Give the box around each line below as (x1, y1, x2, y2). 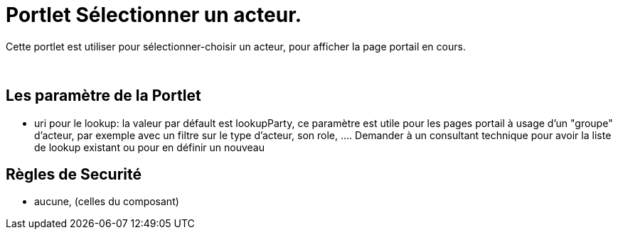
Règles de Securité (6, 165, 142, 184)
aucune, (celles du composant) (34, 195, 179, 208)
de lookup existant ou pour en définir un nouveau (34, 141, 265, 153)
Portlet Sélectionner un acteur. (6, 3, 302, 27)
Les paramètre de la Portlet (6, 87, 201, 105)
